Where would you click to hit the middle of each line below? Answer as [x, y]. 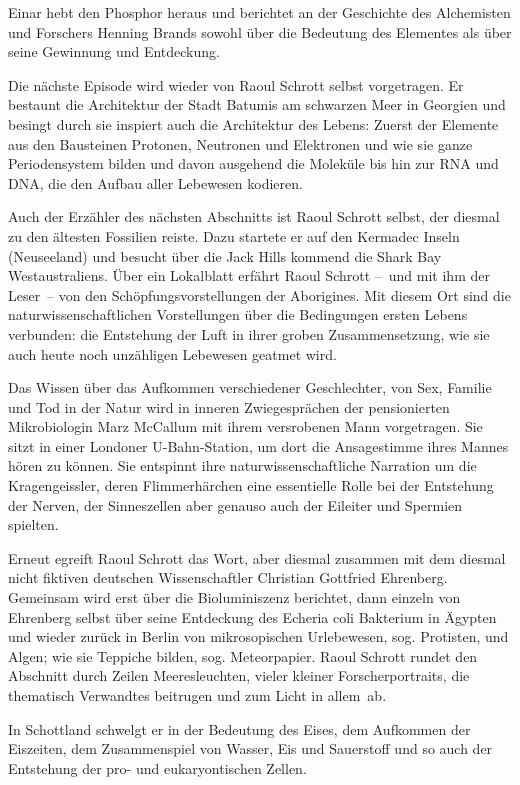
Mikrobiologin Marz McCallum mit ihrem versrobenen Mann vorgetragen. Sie [245, 426]
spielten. [33, 524]
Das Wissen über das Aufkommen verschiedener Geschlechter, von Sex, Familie [250, 387]
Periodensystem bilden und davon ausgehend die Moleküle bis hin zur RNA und [253, 163]
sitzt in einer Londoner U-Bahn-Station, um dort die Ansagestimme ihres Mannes [258, 445]
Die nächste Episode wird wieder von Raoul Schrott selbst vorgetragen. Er [236, 84]
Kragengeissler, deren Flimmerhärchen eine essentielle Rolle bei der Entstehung [251, 485]
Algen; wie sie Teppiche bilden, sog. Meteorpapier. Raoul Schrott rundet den [243, 655]
